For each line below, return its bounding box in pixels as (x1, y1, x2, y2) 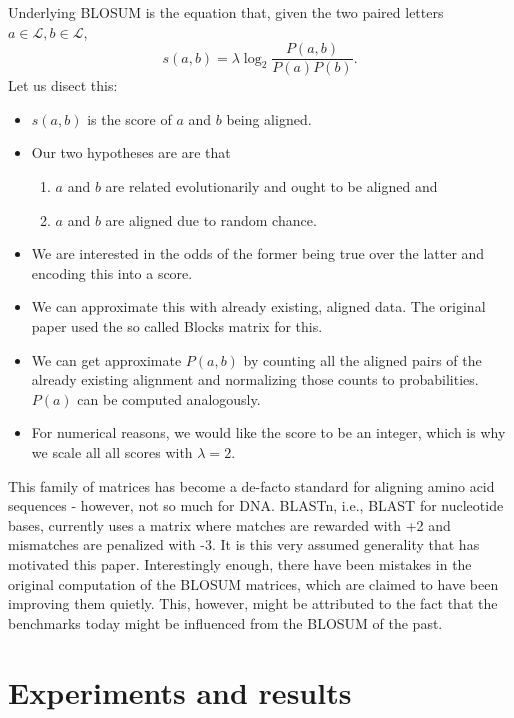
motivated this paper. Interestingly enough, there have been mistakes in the (8, 553, 472, 574)
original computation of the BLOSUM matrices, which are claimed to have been (8, 573, 499, 594)
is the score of (87, 108, 172, 129)
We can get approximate (31, 349, 182, 370)
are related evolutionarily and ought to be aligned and (105, 176, 438, 197)
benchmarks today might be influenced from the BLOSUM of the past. (8, 612, 443, 633)
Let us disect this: (8, 75, 118, 96)
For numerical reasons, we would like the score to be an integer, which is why (31, 422, 506, 443)
